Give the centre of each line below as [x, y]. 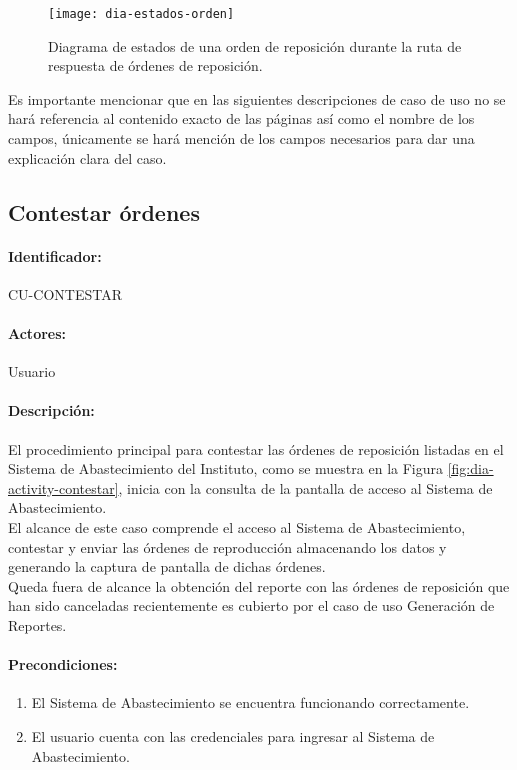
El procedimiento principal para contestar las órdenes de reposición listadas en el [256, 448]
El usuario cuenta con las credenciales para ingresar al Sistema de [233, 735]
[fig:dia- [470, 468]
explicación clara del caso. [87, 157]
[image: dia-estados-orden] [141, 14]
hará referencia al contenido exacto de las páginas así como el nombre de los [241, 118]
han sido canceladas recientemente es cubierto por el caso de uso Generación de [251, 605]
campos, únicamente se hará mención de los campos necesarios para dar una [241, 138]
